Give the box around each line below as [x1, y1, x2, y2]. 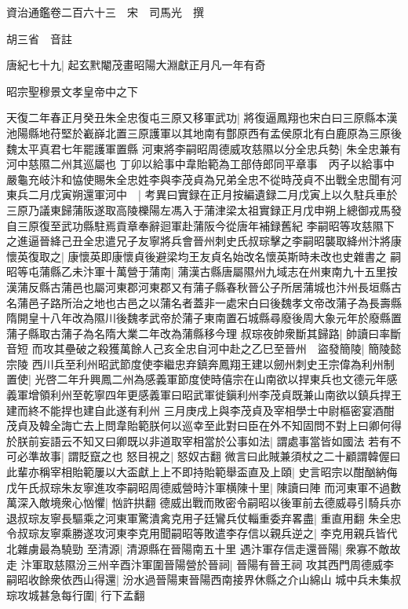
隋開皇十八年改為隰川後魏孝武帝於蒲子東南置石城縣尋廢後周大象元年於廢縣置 [6, 310, 402, 326]
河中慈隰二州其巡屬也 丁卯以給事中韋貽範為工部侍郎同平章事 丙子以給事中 [6, 156, 395, 172]
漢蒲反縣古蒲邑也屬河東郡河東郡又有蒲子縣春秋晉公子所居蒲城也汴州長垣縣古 [6, 278, 402, 295]
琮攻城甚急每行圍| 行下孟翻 [6, 586, 145, 603]
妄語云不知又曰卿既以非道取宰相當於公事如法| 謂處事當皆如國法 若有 [38, 432, 391, 449]
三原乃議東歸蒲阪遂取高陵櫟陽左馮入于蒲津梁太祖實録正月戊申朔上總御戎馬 [6, 201, 391, 218]
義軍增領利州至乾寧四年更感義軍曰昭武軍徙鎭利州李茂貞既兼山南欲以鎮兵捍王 [6, 387, 402, 403]
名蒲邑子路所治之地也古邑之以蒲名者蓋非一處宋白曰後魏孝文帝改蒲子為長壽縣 [6, 294, 402, 310]
